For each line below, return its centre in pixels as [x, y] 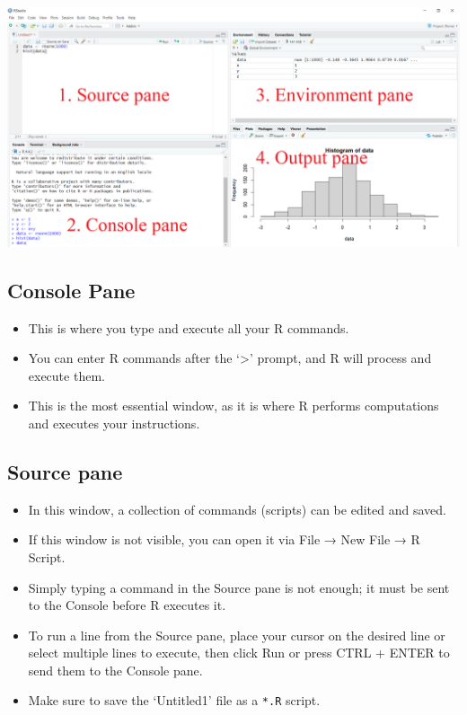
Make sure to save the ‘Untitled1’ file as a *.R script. [174, 700]
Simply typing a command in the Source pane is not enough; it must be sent [239, 587]
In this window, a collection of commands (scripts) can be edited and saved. [237, 509]
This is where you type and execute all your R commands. [189, 327]
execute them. [66, 375]
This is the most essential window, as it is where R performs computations [233, 406]
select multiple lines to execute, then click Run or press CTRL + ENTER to [239, 653]
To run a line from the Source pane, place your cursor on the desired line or [237, 635]
